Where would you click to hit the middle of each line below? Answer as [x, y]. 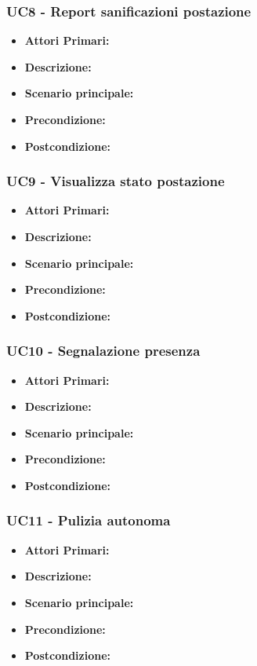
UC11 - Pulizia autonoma [89, 520]
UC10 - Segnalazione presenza [103, 351]
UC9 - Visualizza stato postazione [116, 181]
